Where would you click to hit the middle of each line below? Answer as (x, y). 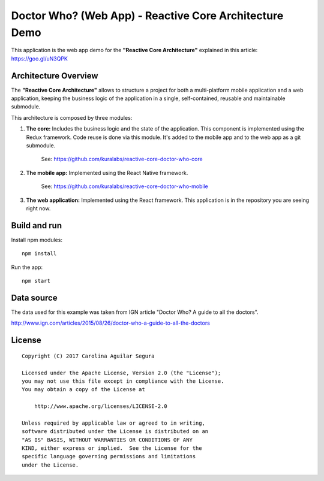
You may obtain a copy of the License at (83, 390)
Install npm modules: (37, 240)
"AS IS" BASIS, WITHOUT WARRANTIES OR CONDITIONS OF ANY (107, 440)
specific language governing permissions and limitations (109, 456)
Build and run (37, 226)
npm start (36, 281)
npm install (39, 254)
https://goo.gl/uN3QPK (40, 58)
